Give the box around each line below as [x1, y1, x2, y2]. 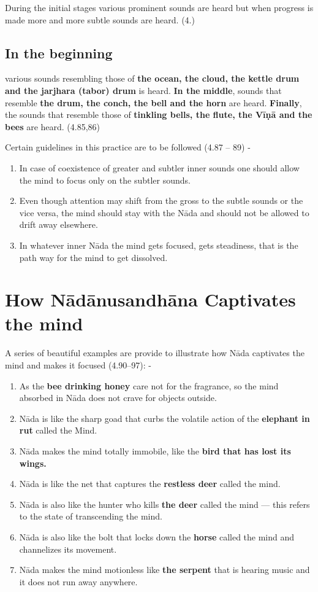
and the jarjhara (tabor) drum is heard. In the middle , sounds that [5, 84, 282, 96]
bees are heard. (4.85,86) [5, 120, 100, 133]
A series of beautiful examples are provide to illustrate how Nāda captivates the [5, 346, 305, 359]
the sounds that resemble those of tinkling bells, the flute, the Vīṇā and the [5, 108, 312, 121]
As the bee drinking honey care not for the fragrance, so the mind [19, 379, 279, 392]
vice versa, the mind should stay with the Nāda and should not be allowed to [19, 206, 309, 219]
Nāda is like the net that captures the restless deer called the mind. [19, 477, 281, 490]
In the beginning [5, 43, 113, 62]
